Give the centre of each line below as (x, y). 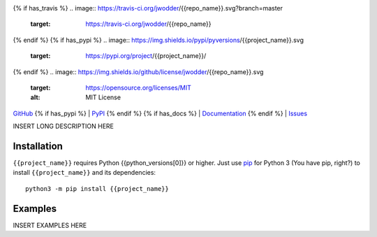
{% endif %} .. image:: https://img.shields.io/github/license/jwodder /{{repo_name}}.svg (138, 72)
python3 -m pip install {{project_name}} (97, 188)
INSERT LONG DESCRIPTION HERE (64, 127)
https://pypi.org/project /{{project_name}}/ (146, 56)
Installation (38, 146)
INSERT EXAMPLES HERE (50, 225)
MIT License (103, 97)
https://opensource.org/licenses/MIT (138, 87)
